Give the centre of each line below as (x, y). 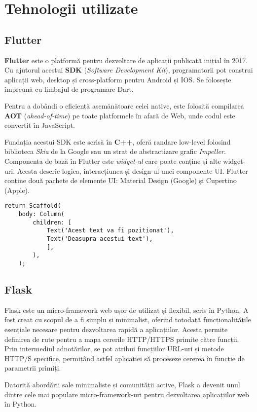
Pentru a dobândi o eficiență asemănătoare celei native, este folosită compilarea (124, 105)
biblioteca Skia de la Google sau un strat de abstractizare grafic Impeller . (115, 151)
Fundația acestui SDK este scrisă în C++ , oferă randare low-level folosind (118, 141)
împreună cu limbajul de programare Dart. (69, 89)
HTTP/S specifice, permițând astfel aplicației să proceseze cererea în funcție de (125, 358)
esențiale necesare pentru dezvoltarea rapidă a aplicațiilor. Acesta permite (116, 329)
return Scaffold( (33, 206)
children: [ (52, 222)
